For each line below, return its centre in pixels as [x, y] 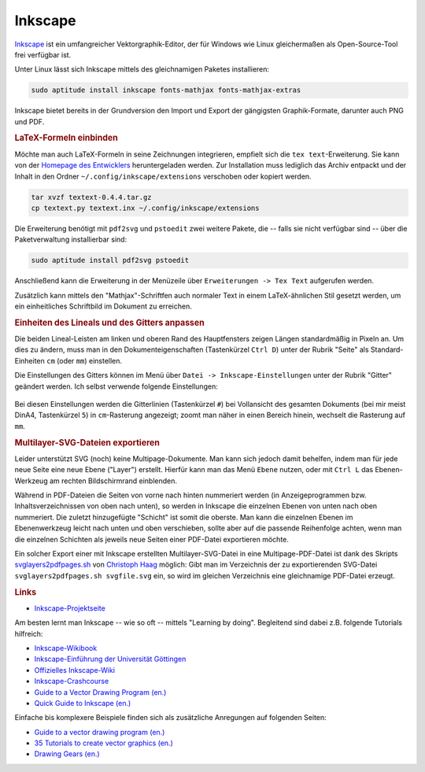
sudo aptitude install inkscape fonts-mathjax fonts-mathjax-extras [166, 90]
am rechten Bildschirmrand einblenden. [113, 481]
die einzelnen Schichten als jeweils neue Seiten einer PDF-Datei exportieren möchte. [152, 539]
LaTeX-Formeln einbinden [66, 138]
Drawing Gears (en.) [67, 754]
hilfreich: [29, 633]
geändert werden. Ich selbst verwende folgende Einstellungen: [116, 386]
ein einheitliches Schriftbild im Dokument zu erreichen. [103, 306]
